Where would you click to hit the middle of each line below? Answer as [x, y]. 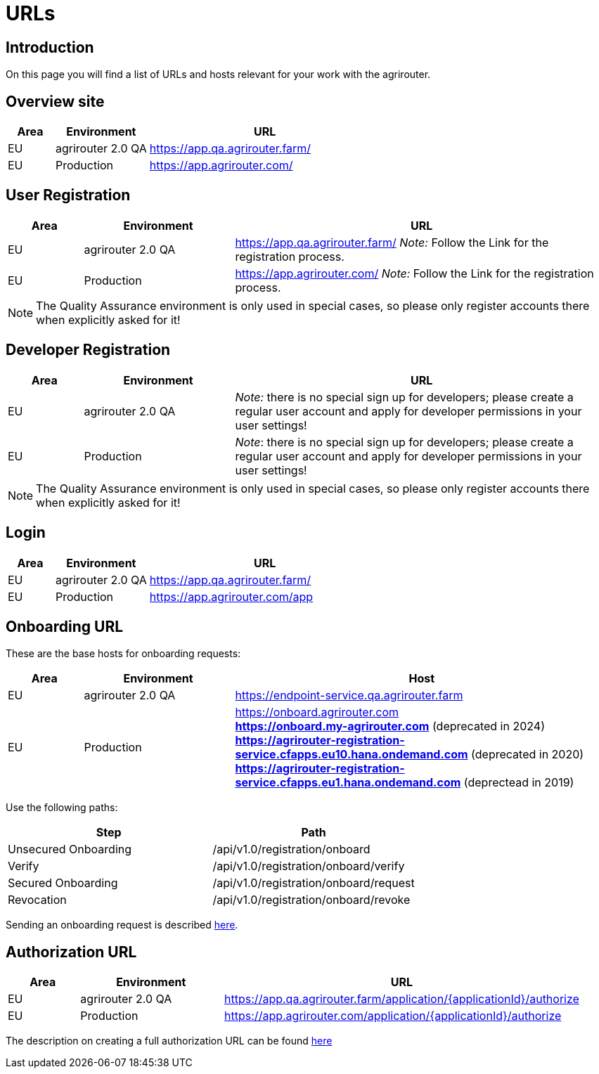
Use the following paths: [62, 808]
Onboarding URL [65, 626]
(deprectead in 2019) [519, 783]
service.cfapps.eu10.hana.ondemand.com [352, 755]
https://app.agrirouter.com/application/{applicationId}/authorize [393, 1016]
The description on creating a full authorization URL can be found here [169, 1041]
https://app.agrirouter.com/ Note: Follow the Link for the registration [414, 273]
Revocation [37, 900]
